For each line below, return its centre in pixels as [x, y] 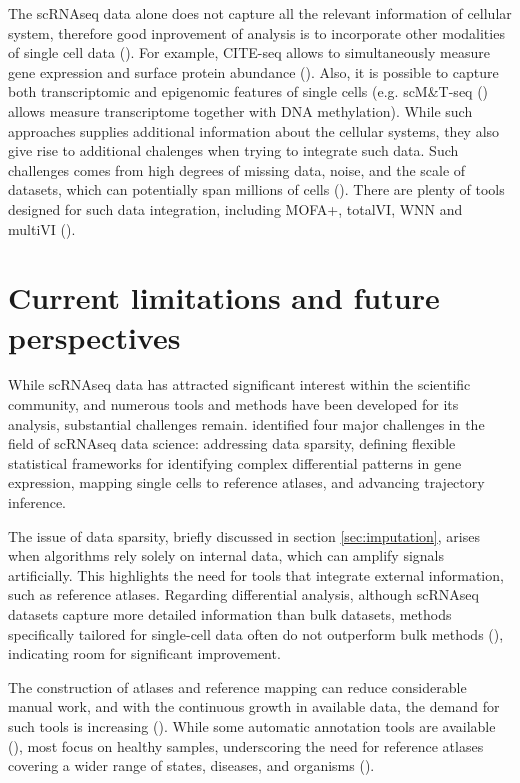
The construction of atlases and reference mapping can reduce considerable [237, 686]
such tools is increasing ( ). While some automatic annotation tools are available [252, 725]
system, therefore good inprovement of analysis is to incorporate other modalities [256, 32]
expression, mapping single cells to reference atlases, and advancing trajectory [246, 482]
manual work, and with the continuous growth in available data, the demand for [254, 706]
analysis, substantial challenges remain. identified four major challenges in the [246, 423]
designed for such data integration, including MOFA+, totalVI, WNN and [235, 208]
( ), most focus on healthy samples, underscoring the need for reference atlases [246, 745]
